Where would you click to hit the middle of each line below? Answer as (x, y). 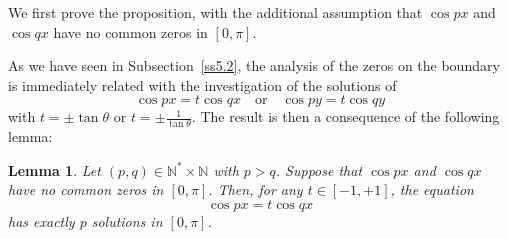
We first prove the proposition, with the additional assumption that (215, 12)
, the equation (432, 189)
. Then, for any (255, 189)
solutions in (127, 220)
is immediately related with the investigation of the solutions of (202, 84)
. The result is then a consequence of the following (345, 116)
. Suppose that (319, 169)
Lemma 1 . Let (54, 169)
